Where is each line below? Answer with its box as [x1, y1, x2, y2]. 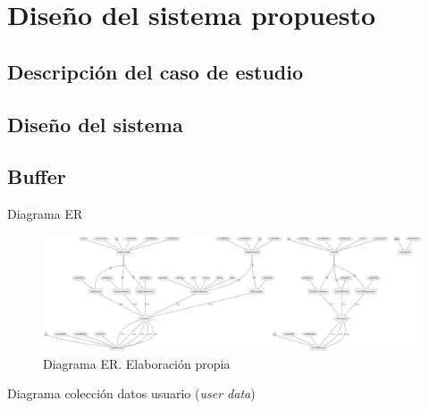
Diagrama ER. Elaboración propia [43, 354, 231, 372]
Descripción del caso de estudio [7, 57, 304, 85]
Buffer [7, 163, 66, 190]
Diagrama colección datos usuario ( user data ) [7, 384, 256, 403]
